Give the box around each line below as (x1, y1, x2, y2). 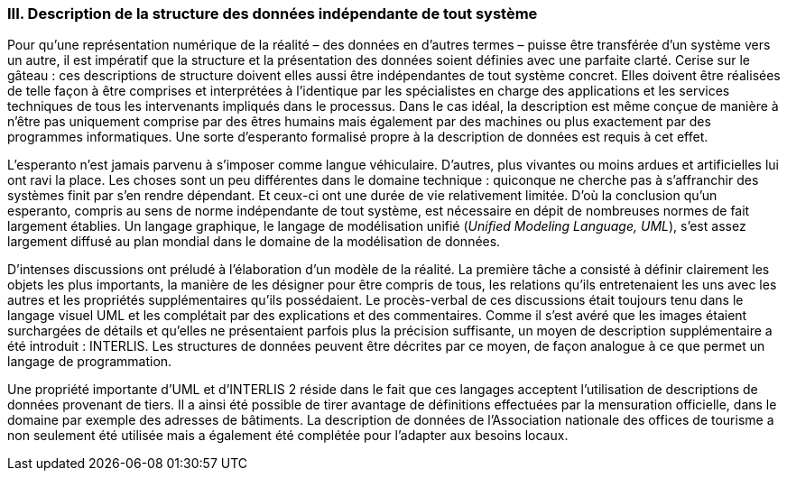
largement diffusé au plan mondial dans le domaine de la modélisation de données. (7, 234, 501, 250)
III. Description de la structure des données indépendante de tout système (7, 5, 538, 23)
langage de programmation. (7, 354, 172, 370)
